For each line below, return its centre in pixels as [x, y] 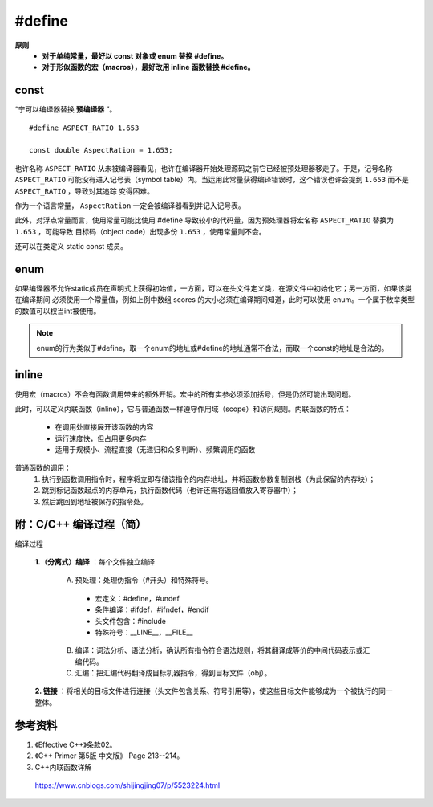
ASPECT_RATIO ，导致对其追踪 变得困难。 [85, 191]
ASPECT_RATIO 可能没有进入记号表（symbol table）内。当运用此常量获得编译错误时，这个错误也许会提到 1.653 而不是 [212, 180]
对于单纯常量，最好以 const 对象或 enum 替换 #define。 [135, 55]
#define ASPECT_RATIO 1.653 [84, 128]
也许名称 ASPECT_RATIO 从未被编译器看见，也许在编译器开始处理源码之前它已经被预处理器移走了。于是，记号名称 [204, 168]
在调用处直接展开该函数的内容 [104, 427]
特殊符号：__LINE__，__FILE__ [144, 632]
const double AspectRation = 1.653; [101, 150]
